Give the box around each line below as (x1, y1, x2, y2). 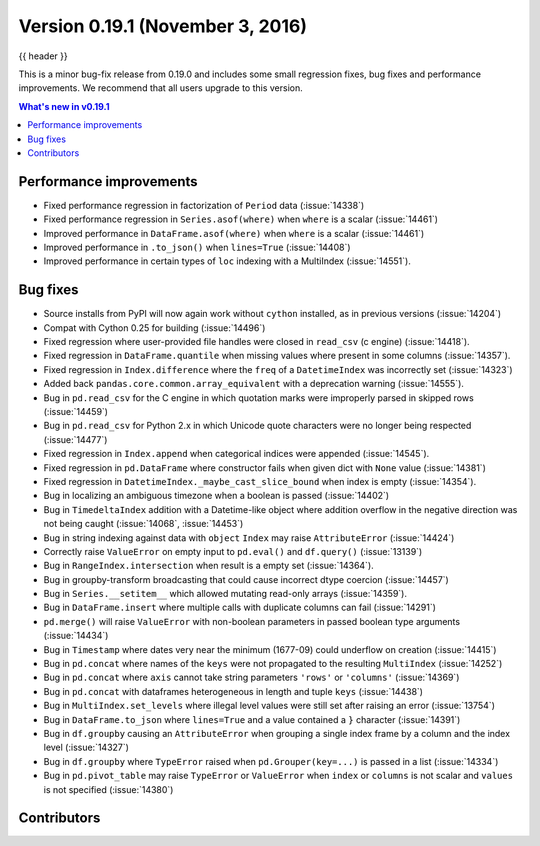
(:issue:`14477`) (43, 433, 108, 445)
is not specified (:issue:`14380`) (43, 783, 174, 795)
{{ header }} (18, 50, 69, 62)
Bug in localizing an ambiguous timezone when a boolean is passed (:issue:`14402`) (43, 490, 390, 502)
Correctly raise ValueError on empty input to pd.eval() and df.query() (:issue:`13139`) (43, 545, 423, 557)
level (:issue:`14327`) (43, 741, 130, 754)
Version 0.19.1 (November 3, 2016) (18, 15, 308, 37)
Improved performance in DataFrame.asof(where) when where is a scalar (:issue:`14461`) (43, 227, 425, 239)
